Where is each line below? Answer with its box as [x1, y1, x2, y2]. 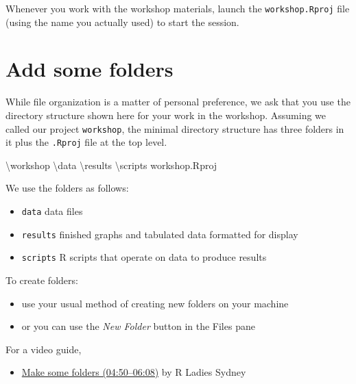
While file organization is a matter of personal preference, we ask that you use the [5, 94, 351, 109]
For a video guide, [5, 342, 82, 356]
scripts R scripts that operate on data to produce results [21, 250, 267, 264]
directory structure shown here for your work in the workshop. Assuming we [5, 107, 327, 122]
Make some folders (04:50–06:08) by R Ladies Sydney [21, 365, 246, 379]
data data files [21, 204, 83, 218]
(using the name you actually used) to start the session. [5, 14, 239, 29]
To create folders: [5, 273, 78, 287]
